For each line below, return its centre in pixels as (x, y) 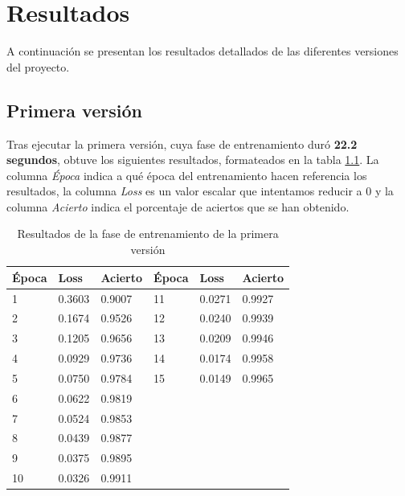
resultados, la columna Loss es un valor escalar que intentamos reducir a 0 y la (200, 191)
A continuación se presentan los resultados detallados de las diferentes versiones (202, 51)
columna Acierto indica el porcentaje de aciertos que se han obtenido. (178, 206)
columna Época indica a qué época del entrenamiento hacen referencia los (187, 175)
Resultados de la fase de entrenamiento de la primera (148, 234)
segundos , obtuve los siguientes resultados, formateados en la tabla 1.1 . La (193, 160)
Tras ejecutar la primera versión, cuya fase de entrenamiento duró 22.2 (182, 143)
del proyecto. (38, 66)
